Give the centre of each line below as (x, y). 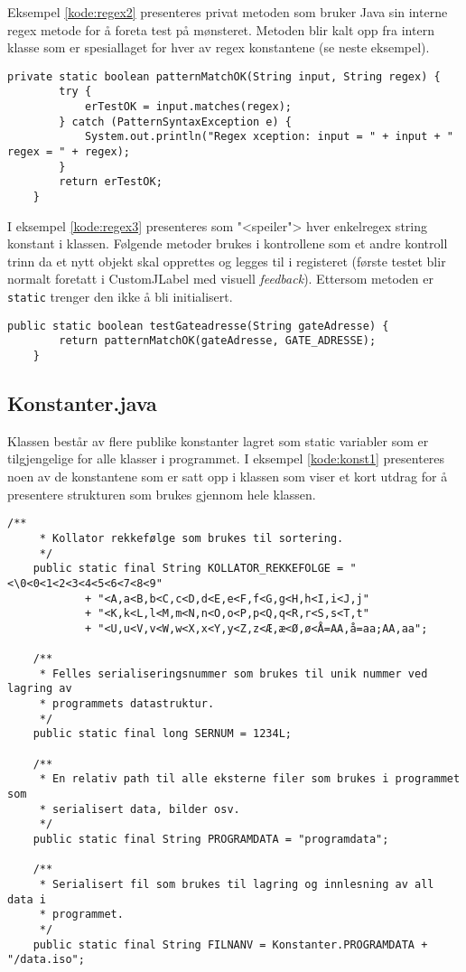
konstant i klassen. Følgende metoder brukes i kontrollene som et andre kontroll (228, 243)
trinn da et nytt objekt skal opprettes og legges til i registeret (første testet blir (227, 261)
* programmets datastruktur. (127, 704)
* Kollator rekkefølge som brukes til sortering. (191, 538)
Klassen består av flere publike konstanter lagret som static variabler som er (218, 440)
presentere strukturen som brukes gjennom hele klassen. (162, 494)
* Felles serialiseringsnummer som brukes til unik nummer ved (233, 673)
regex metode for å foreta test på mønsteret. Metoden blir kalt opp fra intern (221, 29)
